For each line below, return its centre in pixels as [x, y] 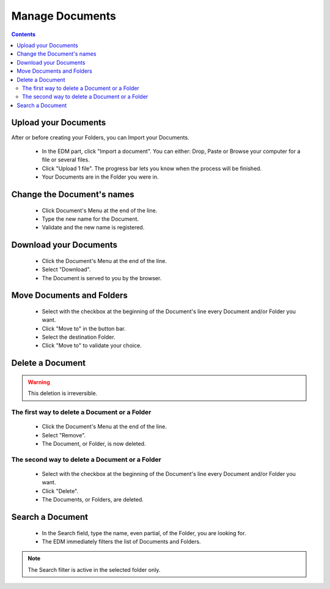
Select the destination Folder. [79, 337]
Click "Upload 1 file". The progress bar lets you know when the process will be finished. [152, 168]
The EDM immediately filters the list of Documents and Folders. [121, 541]
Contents [24, 34]
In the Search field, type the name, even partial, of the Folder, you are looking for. [144, 533]
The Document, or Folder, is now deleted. [94, 444]
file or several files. [66, 160]
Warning [39, 382]
